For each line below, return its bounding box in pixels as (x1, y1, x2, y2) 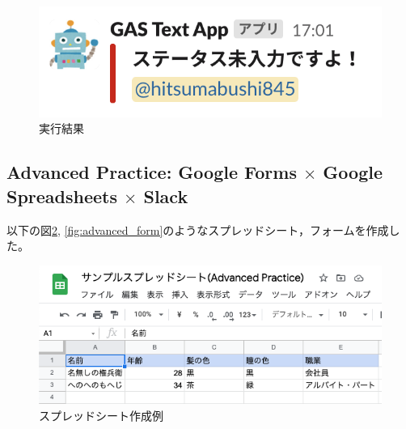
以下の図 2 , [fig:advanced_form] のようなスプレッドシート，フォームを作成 (6, 221, 389, 238)
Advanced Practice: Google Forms (6, 159, 297, 185)
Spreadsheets (6, 183, 118, 208)
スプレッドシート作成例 (39, 407, 163, 423)
